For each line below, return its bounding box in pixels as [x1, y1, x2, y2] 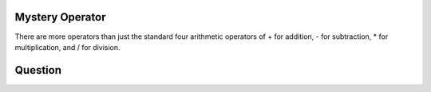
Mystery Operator [14, 10, 106, 24]
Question [14, 63, 61, 77]
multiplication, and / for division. [14, 42, 121, 52]
